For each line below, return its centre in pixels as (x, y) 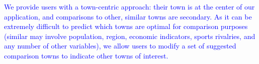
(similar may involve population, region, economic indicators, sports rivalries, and (130, 36)
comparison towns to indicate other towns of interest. (86, 55)
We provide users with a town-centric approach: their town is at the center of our (129, 6)
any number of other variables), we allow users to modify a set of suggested (120, 46)
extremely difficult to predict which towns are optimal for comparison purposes (126, 26)
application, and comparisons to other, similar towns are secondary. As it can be (128, 16)
